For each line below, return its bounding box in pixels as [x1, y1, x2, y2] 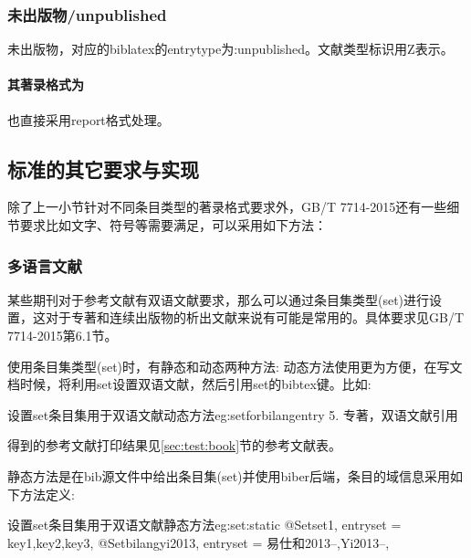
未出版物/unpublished [7, 3, 167, 26]
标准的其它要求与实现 [7, 154, 199, 183]
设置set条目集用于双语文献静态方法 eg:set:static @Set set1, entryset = [7, 515, 402, 534]
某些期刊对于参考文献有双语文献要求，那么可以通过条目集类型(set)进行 [7, 290, 430, 309]
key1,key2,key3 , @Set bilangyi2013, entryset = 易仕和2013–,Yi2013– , [7, 532, 390, 552]
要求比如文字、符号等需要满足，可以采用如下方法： [19, 216, 327, 234]
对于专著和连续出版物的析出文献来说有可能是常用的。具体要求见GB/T [45, 308, 465, 327]
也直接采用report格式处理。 [7, 110, 170, 129]
